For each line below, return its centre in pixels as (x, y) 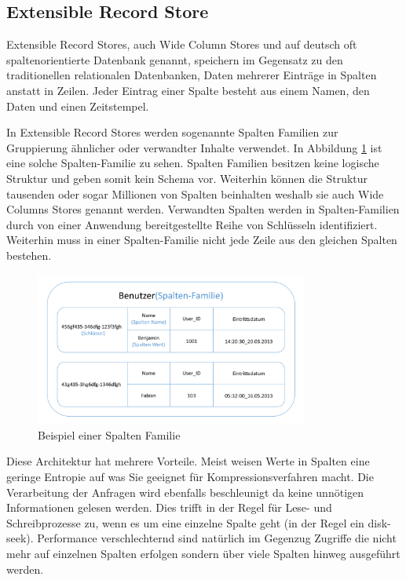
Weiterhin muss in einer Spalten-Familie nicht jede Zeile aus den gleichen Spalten (202, 240)
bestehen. (29, 255)
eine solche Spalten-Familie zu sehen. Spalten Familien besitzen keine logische (193, 163)
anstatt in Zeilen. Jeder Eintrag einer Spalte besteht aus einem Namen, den (188, 90)
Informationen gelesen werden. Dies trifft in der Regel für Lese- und (169, 507)
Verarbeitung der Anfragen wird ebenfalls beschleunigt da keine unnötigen (185, 492)
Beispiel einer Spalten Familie (109, 434)
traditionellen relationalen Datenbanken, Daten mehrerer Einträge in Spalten (192, 75)
